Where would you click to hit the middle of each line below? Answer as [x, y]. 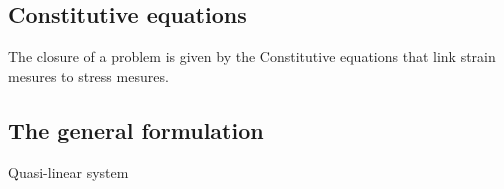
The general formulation [136, 129]
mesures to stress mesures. [88, 75]
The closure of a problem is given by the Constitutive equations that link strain [252, 56]
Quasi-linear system [68, 171]
